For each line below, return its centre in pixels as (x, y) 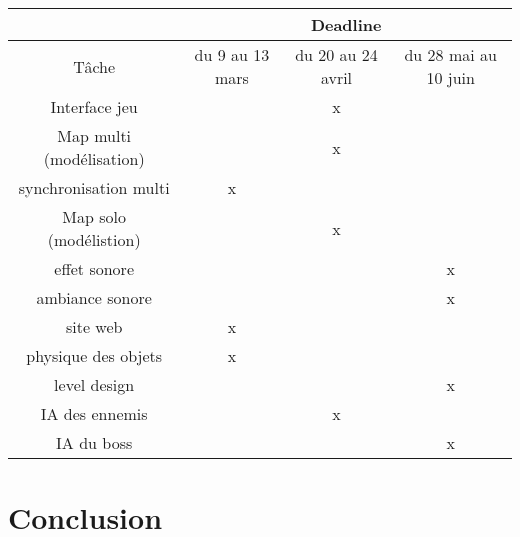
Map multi (94, 135)
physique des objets (94, 355)
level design (94, 384)
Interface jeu (94, 106)
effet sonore (94, 268)
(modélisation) (94, 158)
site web (94, 326)
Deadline (346, 24)
